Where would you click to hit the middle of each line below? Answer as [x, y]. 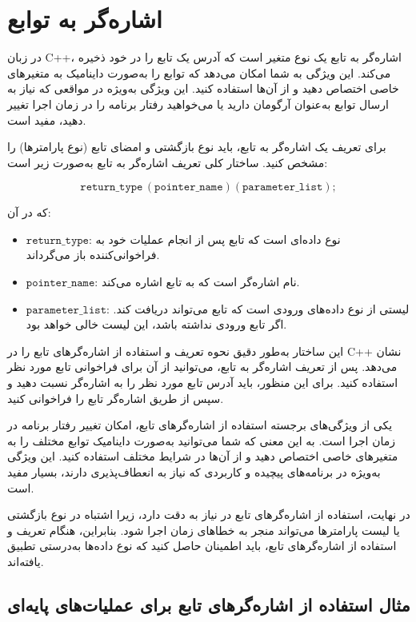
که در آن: [29, 212]
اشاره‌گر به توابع [85, 19]
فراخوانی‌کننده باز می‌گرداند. [93, 255]
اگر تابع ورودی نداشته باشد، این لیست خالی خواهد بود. [156, 324]
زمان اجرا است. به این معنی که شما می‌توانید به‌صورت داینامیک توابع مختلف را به [201, 440]
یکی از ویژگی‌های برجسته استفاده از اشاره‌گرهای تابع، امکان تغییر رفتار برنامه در [200, 425]
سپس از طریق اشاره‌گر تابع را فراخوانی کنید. [116, 398]
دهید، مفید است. [47, 120]
